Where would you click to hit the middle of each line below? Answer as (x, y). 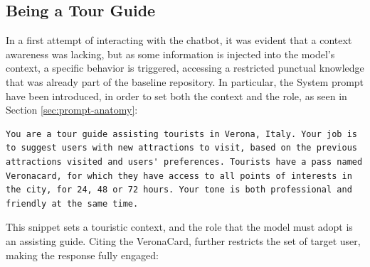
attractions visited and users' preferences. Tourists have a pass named (184, 162)
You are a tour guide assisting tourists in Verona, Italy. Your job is (181, 134)
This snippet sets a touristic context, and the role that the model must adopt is (179, 227)
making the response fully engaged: (82, 255)
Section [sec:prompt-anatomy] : (72, 110)
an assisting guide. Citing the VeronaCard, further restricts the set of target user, (183, 240)
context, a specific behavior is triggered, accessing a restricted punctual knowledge (185, 68)
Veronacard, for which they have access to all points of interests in (179, 176)
